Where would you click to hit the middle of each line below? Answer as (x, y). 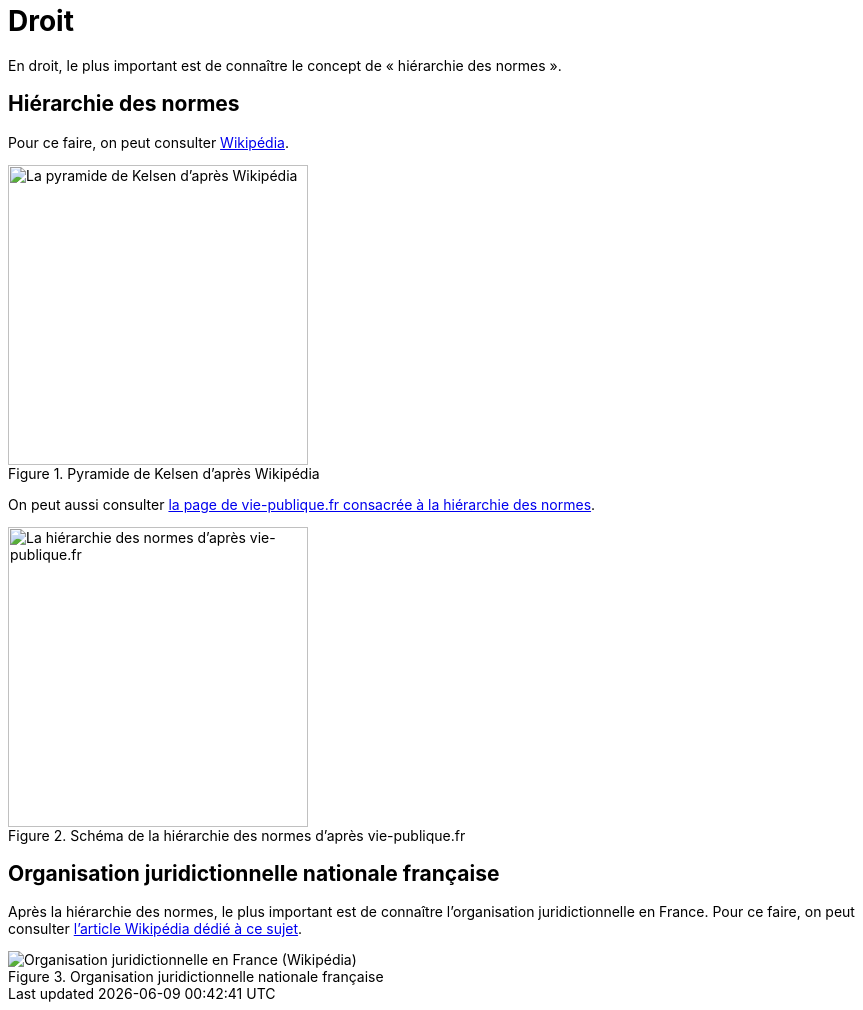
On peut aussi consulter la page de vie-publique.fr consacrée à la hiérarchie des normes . (302, 504)
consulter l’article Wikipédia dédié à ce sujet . (155, 929)
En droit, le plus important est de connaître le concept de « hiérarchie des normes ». (285, 65)
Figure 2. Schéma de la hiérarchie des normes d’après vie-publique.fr (237, 835)
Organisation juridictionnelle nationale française (254, 874)
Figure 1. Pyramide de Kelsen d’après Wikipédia (164, 473)
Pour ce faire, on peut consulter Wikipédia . (148, 142)
